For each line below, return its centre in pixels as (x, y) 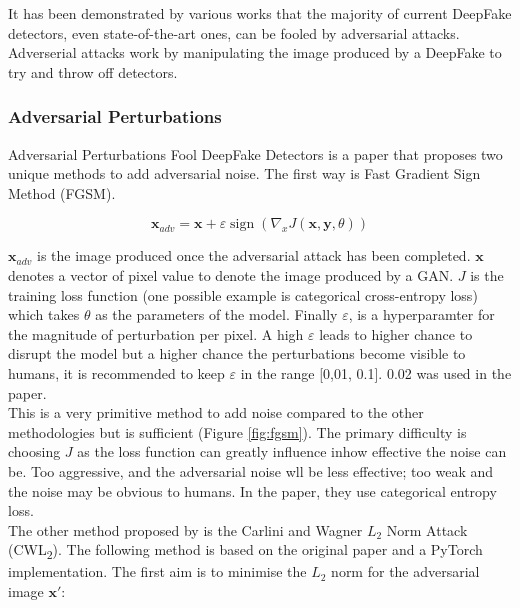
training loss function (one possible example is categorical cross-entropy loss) (243, 294)
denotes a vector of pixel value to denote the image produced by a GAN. (231, 274)
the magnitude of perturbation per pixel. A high (156, 333)
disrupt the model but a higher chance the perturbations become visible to (237, 353)
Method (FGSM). (62, 192)
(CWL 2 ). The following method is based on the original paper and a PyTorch (245, 551)
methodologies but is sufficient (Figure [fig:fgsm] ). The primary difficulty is (237, 431)
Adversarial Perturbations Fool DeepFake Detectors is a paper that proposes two (255, 153)
